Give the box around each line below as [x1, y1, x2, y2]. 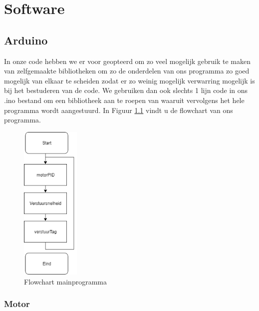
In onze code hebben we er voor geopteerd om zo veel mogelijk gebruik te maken [4, 55, 251, 66]
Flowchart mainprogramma [24, 276, 107, 286]
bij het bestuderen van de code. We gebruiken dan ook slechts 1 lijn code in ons [4, 85, 248, 95]
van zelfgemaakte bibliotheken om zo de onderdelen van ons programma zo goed [4, 65, 250, 76]
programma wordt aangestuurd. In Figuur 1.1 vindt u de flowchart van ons [4, 104, 233, 115]
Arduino [4, 32, 48, 47]
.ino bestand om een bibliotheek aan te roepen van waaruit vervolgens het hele [4, 94, 245, 105]
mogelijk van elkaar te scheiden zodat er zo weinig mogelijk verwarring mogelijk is [4, 75, 255, 85]
